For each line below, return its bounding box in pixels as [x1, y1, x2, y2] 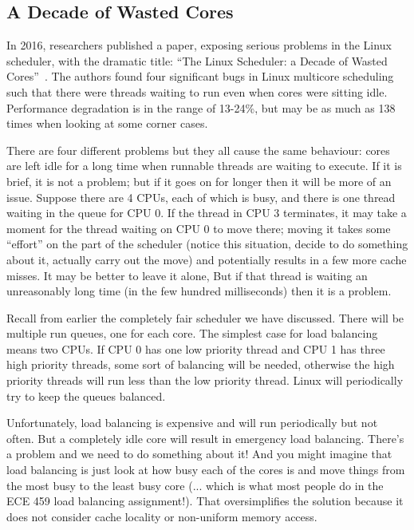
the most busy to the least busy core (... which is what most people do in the [6, 477, 384, 493]
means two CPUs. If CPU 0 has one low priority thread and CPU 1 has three [6, 340, 385, 357]
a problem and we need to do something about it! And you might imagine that [6, 445, 392, 462]
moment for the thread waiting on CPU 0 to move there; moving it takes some [6, 220, 391, 236]
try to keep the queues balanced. [6, 387, 166, 404]
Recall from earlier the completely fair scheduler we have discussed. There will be [6, 309, 404, 326]
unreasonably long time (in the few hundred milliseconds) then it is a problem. [6, 283, 392, 299]
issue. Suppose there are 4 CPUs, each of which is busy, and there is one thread [6, 188, 396, 205]
